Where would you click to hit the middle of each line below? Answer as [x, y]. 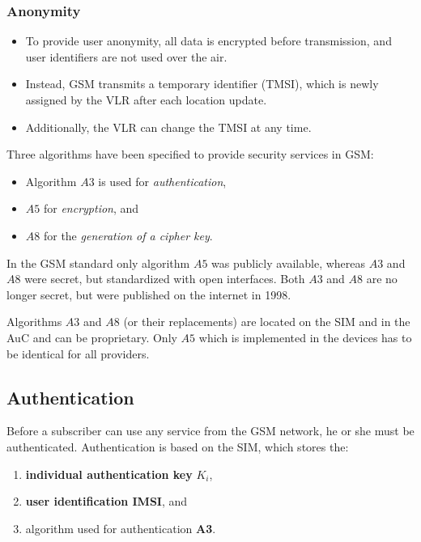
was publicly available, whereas [289, 263]
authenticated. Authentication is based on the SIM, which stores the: [178, 446]
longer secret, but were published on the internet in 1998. [149, 294]
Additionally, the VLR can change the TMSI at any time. [168, 127]
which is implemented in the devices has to [305, 337]
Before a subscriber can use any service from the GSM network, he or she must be [210, 431]
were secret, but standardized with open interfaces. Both [165, 279]
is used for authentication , [162, 181]
